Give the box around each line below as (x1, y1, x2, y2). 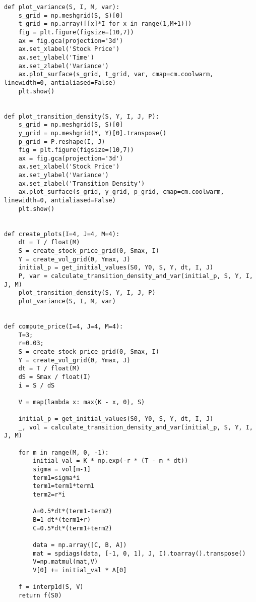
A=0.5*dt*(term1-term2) (33, 508, 112, 515)
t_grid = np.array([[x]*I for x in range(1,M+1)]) (18, 20, 192, 28)
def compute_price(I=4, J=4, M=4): (4, 322, 123, 330)
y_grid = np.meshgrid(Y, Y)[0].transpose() (18, 129, 167, 137)
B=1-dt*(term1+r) (33, 516, 91, 524)
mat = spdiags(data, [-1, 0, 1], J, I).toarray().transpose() (33, 550, 246, 557)
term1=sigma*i (33, 474, 80, 481)
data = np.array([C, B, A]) (33, 541, 127, 549)
